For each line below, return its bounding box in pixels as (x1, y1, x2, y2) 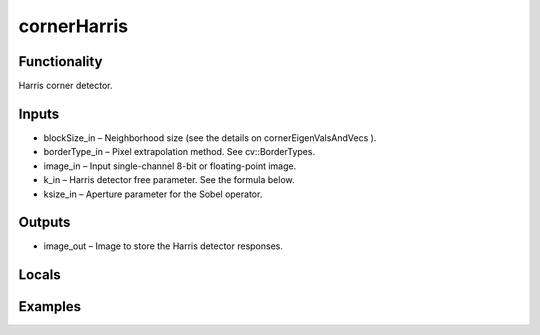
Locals (18, 266, 61, 284)
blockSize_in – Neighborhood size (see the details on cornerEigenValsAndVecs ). (43, 131, 377, 144)
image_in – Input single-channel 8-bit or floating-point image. (43, 160, 297, 172)
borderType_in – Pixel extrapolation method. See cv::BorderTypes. (43, 146, 315, 158)
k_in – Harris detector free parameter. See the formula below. (43, 174, 295, 186)
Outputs (18, 214, 71, 231)
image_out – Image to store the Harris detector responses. (43, 240, 284, 252)
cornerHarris (18, 15, 129, 37)
